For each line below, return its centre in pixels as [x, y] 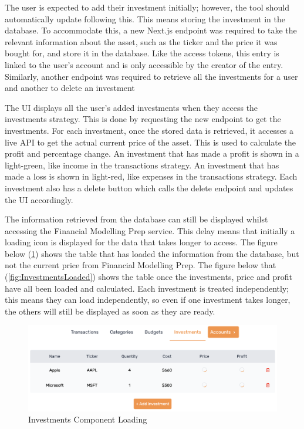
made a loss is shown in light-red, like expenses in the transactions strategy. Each [151, 176]
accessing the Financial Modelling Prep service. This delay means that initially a [150, 230]
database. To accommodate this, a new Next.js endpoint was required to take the [151, 30]
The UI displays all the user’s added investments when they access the [131, 107]
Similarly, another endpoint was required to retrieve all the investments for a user [151, 76]
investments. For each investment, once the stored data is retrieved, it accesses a [149, 130]
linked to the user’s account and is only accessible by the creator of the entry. [144, 64]
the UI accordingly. [39, 199]
